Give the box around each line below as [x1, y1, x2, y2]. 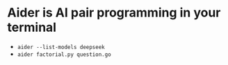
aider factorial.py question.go [17, 50, 111, 58]
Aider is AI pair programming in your [7, 5, 221, 21]
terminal [7, 19, 57, 35]
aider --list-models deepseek [17, 44, 106, 50]
